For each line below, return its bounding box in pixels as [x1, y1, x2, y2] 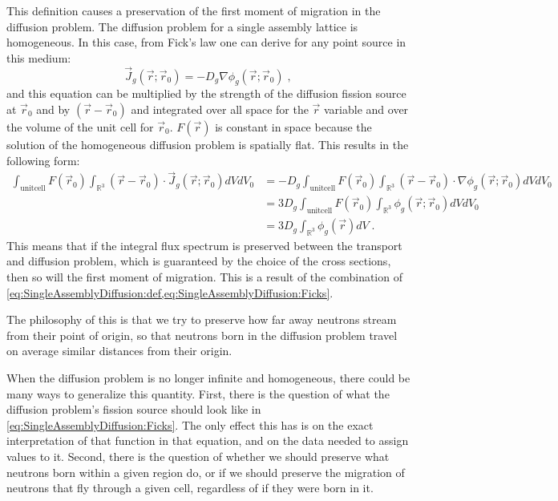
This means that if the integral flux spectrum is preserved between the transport [6, 236, 402, 253]
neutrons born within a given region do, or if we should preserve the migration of [6, 463, 405, 480]
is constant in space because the [215, 118, 372, 135]
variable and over [324, 100, 409, 117]
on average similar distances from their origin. [6, 342, 232, 359]
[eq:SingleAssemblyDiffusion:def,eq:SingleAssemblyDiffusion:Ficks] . [6, 284, 334, 301]
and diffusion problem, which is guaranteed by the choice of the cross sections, [6, 253, 391, 269]
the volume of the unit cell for [6, 118, 154, 135]
